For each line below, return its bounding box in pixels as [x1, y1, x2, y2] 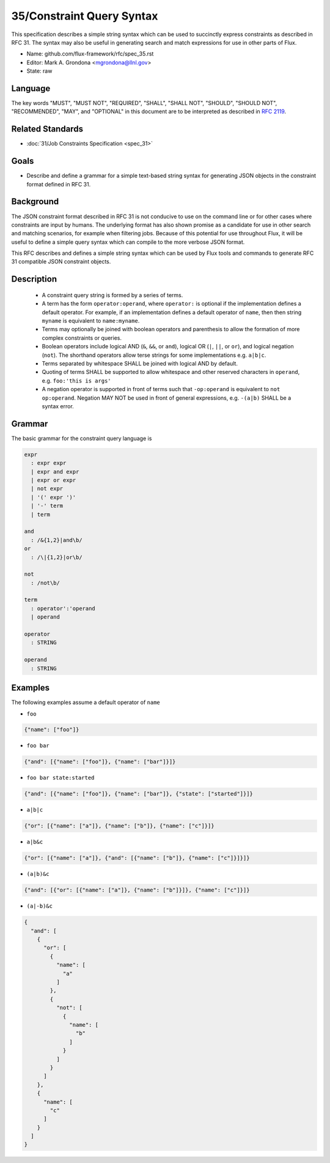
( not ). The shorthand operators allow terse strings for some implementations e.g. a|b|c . [42, 351, 266, 359]
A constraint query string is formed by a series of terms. [42, 291, 183, 299]
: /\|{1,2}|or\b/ [31, 554, 82, 560]
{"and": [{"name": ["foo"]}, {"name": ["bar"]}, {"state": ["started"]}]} [24, 790, 254, 798]
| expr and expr [31, 468, 79, 475]
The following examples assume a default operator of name [11, 699, 160, 706]
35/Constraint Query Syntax [11, 9, 158, 23]
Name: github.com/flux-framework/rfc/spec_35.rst [26, 50, 154, 57]
